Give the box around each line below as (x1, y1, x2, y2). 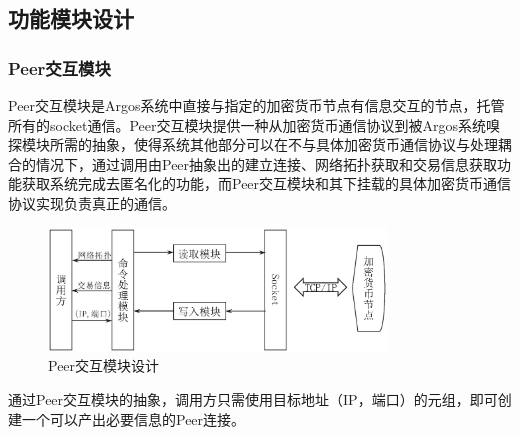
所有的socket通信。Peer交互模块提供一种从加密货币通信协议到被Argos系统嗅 (8, 114, 500, 135)
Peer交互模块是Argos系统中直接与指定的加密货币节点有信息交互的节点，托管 (8, 95, 505, 115)
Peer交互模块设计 (48, 355, 160, 376)
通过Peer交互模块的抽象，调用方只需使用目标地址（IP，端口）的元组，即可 (8, 388, 498, 409)
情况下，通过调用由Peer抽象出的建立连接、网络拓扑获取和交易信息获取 (35, 153, 498, 174)
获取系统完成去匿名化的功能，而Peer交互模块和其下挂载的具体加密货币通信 (21, 173, 512, 194)
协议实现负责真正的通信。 (8, 192, 176, 213)
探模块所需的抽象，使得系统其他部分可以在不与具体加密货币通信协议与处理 (8, 134, 498, 155)
